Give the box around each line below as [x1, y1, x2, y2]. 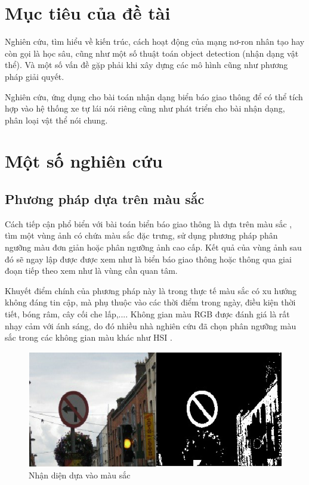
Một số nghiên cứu [5, 149, 163, 173]
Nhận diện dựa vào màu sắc [29, 468, 131, 481]
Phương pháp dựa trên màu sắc [5, 190, 205, 208]
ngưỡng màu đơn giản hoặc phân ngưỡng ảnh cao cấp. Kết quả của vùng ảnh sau [5, 241, 302, 254]
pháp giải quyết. [5, 70, 64, 82]
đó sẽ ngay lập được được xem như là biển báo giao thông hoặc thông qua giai [5, 252, 292, 265]
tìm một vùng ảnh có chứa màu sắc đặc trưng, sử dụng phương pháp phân [5, 229, 278, 242]
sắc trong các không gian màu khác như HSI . [5, 331, 172, 344]
